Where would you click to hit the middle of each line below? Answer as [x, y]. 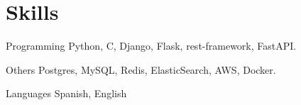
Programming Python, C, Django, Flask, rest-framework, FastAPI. [151, 46]
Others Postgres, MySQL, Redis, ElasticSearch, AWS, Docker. [141, 69]
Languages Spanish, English [66, 93]
